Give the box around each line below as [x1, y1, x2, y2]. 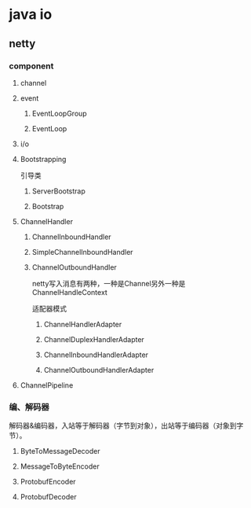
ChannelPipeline [20, 380, 74, 390]
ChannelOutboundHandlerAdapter [43, 365, 155, 374]
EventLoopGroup [31, 109, 87, 118]
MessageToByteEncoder [20, 462, 100, 471]
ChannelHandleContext [31, 287, 108, 296]
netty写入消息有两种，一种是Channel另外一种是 [31, 278, 186, 288]
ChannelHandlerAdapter [43, 319, 122, 329]
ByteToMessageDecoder [20, 447, 100, 456]
